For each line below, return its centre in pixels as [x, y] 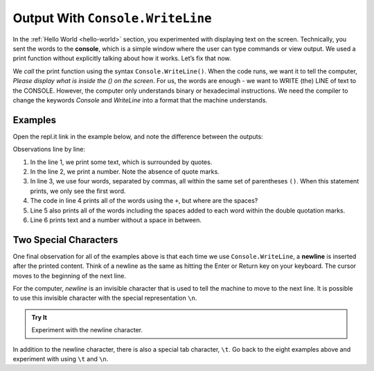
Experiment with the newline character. [87, 330]
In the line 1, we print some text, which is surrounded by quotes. [121, 162]
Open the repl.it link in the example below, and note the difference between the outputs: [138, 136]
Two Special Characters [65, 240]
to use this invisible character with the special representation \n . [105, 298]
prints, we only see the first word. [78, 191]
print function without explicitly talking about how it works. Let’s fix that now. [122, 58]
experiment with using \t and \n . [61, 359]
